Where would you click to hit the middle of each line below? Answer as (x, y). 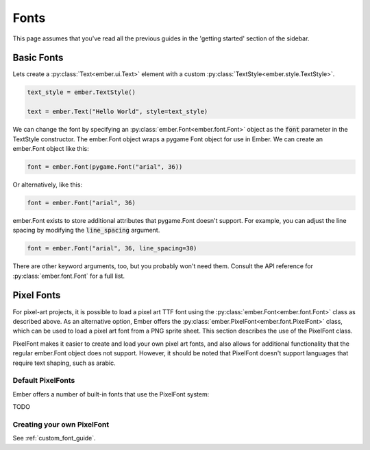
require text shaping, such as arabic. (64, 363)
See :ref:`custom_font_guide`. (54, 438)
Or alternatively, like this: (47, 185)
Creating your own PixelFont (61, 424)
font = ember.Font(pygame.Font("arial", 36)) (105, 167)
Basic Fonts (38, 58)
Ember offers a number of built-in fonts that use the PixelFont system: (111, 394)
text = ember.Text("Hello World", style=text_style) (118, 112)
